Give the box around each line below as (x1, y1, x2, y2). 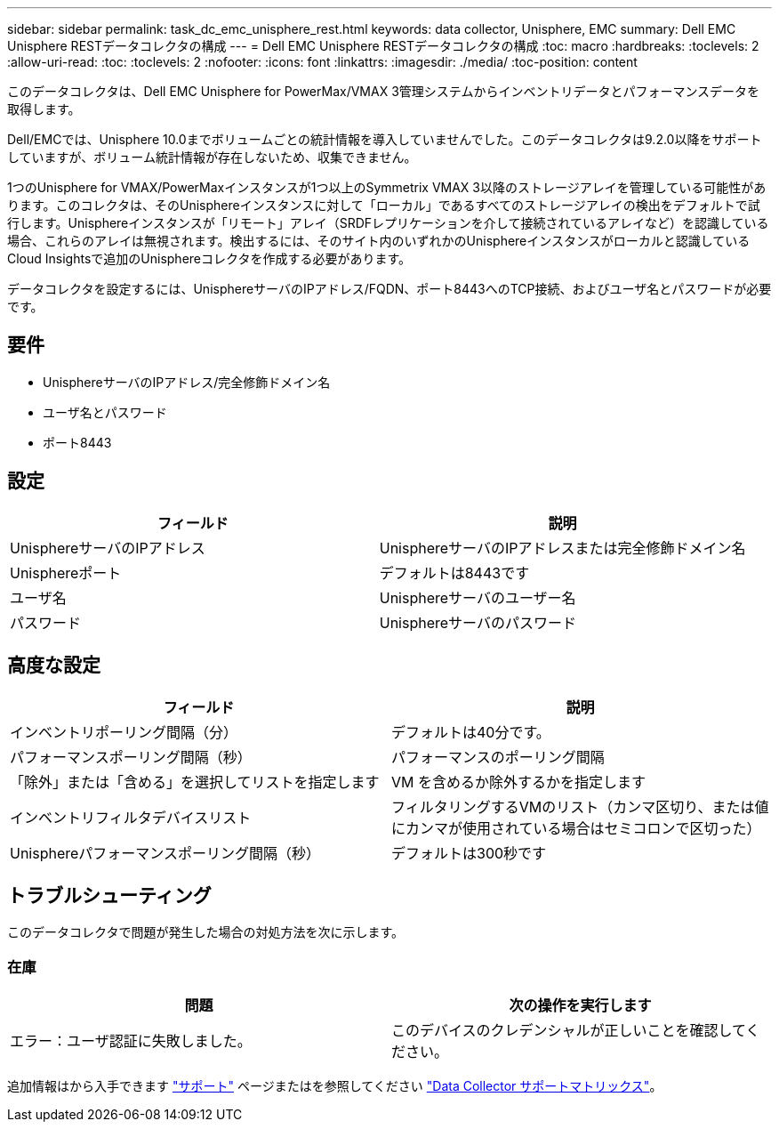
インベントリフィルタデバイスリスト (10, 808, 252, 827)
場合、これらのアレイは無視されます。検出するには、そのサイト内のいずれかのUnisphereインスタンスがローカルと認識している (7, 233, 751, 248)
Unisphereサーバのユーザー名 (379, 588, 576, 607)
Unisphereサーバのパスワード (379, 613, 576, 632)
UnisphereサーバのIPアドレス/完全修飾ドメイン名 (43, 374, 331, 390)
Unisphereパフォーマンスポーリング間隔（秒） (10, 843, 321, 862)
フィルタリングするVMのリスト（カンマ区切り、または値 (391, 797, 769, 816)
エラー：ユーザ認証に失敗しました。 (10, 1032, 252, 1051)
